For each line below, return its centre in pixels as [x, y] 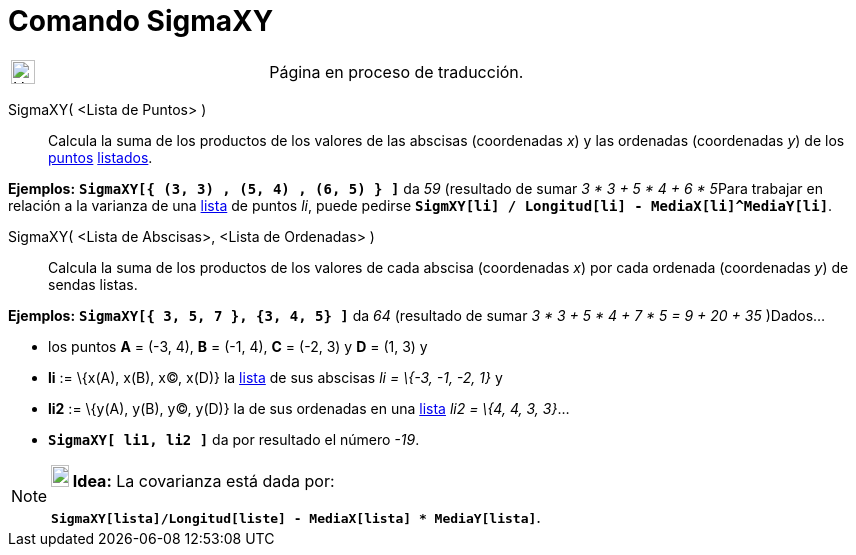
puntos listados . [100, 157]
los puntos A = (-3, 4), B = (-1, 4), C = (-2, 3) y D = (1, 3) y [238, 346]
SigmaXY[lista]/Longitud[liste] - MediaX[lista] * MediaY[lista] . [296, 516]
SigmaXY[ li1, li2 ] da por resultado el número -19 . [234, 439]
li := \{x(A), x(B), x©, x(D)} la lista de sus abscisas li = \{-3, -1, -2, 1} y [275, 377]
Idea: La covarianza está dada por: [203, 480]
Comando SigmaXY [141, 21]
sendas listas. [93, 284]
